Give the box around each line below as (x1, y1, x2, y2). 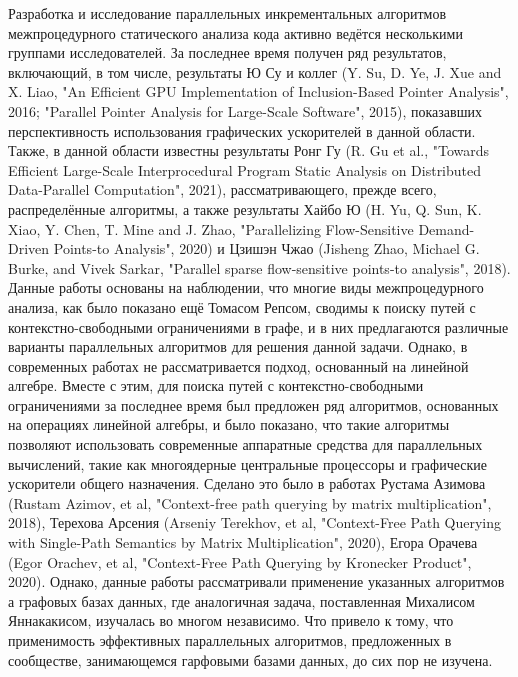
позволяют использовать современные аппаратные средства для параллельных (8, 434, 483, 455)
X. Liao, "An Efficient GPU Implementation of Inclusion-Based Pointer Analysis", (8, 81, 509, 102)
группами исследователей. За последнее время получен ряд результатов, (8, 42, 447, 63)
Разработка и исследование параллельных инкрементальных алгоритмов (8, 3, 447, 23)
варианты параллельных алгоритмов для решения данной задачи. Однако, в (8, 336, 468, 357)
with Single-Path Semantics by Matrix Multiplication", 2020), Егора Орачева (8, 532, 478, 553)
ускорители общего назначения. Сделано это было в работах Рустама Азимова (8, 473, 486, 494)
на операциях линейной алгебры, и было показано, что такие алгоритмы (8, 414, 450, 435)
